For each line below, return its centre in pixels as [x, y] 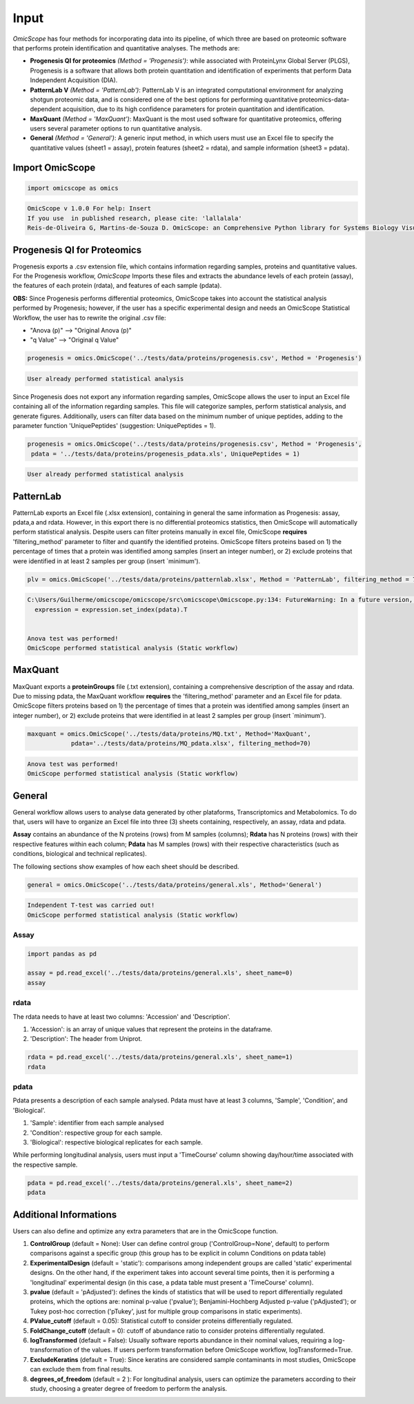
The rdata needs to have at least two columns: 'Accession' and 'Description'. [121, 1016]
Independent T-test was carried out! [91, 905]
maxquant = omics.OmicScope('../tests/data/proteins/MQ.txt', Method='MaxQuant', [169, 734]
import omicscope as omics [73, 188]
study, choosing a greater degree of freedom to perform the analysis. [129, 1388]
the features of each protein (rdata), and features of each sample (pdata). [117, 286]
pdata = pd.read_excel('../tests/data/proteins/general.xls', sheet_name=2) [160, 1183]
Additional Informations [65, 1215]
